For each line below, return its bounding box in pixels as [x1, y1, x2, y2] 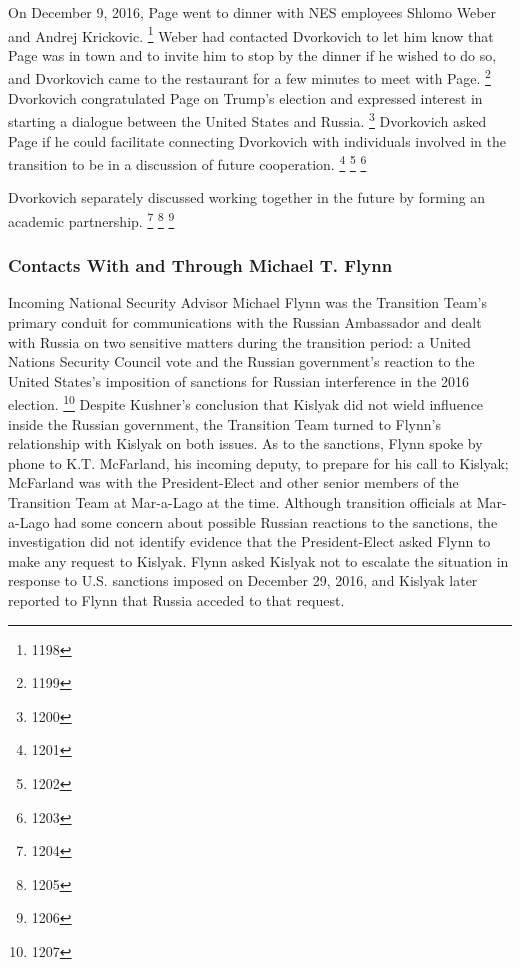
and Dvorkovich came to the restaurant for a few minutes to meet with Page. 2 [8, 65, 491, 89]
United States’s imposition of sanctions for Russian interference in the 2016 [8, 370, 469, 391]
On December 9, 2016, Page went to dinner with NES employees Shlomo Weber [8, 2, 497, 22]
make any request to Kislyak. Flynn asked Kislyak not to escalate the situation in [8, 550, 509, 571]
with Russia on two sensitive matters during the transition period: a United [8, 331, 471, 352]
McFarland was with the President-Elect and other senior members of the [8, 472, 459, 493]
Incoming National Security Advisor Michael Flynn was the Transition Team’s [8, 292, 487, 313]
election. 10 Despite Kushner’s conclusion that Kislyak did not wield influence [8, 391, 484, 415]
